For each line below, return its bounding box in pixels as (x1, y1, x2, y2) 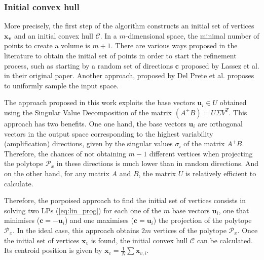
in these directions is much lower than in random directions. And (56, 158, 259, 169)
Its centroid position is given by (4, 245, 102, 255)
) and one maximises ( (64, 215, 134, 225)
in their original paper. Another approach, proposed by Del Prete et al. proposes (4, 70, 254, 81)
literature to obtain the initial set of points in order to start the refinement (4, 50, 237, 60)
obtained (219, 97, 247, 108)
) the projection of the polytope (153, 215, 252, 225)
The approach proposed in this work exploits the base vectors (4, 97, 195, 108)
